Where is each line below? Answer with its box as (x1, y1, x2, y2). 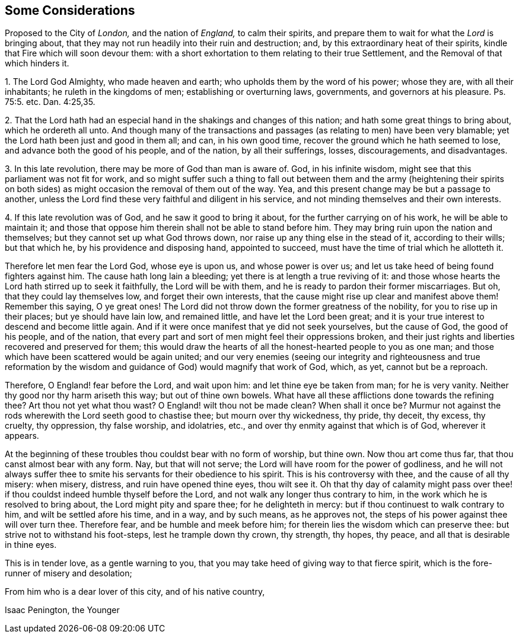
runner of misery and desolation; (5, 568, 132, 579)
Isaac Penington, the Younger (5, 605, 120, 615)
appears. (5, 430, 39, 441)
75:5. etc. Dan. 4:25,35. (5, 97, 95, 107)
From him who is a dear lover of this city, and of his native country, (5, 586, 265, 597)
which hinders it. (5, 58, 69, 69)
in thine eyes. (5, 540, 57, 550)
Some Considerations (5, 3, 135, 18)
